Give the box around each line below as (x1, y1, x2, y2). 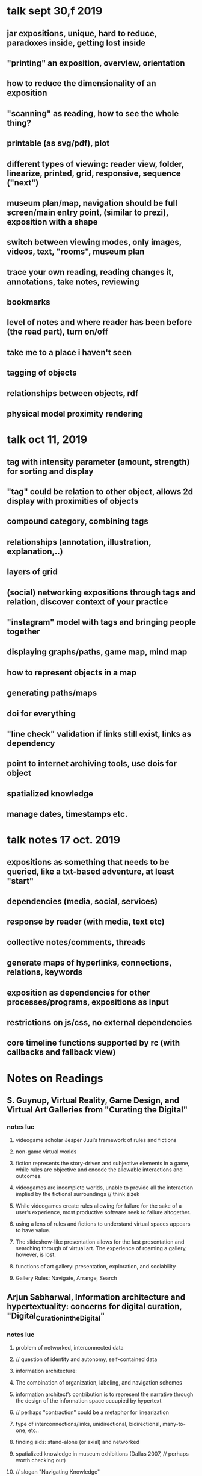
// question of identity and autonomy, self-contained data (15, 1356, 158, 1363)
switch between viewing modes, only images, (7, 237, 182, 247)
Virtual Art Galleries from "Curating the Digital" (7, 1105, 188, 1115)
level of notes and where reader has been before (7, 317, 192, 327)
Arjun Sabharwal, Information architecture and (7, 1292, 186, 1302)
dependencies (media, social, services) (7, 896, 158, 907)
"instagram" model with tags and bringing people (7, 617, 197, 627)
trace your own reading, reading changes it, (7, 267, 174, 278)
